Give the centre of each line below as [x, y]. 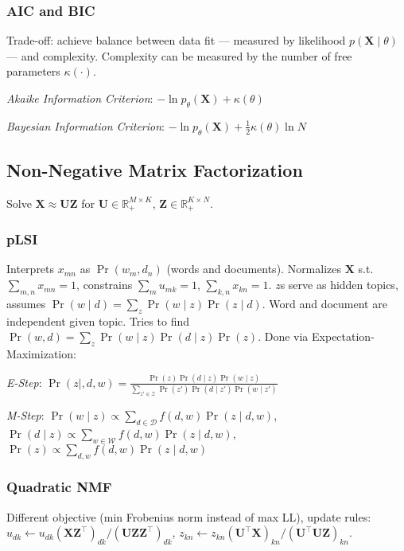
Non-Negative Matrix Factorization [155, 169]
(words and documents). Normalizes [254, 269]
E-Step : [24, 382]
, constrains [105, 285]
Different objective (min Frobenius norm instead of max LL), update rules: [189, 516]
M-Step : [25, 415]
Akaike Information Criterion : [80, 98]
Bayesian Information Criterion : [85, 125]
